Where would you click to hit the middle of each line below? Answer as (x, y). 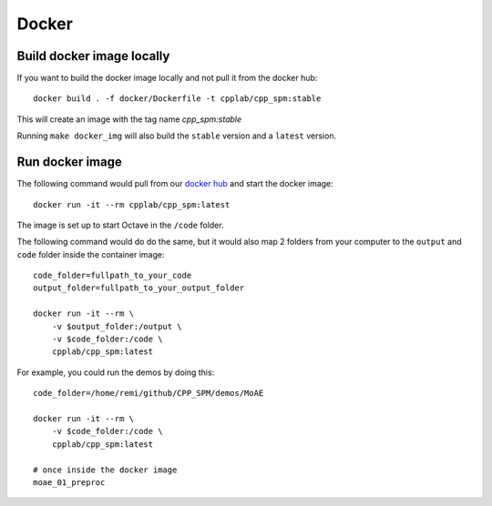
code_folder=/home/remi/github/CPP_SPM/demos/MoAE (149, 393)
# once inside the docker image (105, 470)
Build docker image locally (93, 56)
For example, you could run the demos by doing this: (116, 372)
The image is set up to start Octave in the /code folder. (120, 225)
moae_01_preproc (69, 482)
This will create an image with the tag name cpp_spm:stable (129, 119)
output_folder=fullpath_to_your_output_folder (139, 288)
